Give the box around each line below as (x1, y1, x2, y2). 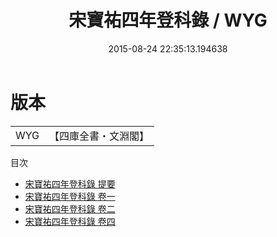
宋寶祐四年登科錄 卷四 (24, 215, 116, 227)
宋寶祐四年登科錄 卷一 (24, 190, 116, 202)
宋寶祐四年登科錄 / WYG (68, 9, 268, 32)
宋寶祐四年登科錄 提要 (24, 177, 116, 190)
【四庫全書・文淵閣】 (49, 129, 150, 143)
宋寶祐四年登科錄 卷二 (24, 202, 116, 215)
